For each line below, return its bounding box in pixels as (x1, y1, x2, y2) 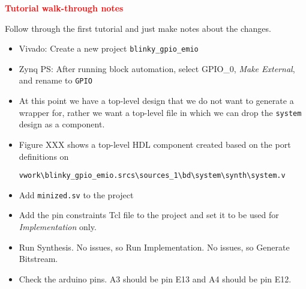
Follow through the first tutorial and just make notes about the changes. (5, 22, 271, 34)
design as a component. (19, 118, 105, 130)
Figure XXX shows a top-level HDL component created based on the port (19, 138, 291, 150)
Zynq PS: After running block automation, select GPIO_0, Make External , (19, 62, 295, 75)
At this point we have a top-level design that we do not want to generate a (19, 94, 294, 107)
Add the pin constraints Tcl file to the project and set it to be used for (19, 208, 279, 221)
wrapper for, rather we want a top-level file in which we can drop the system (19, 106, 302, 118)
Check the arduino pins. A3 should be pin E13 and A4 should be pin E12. (19, 272, 292, 285)
